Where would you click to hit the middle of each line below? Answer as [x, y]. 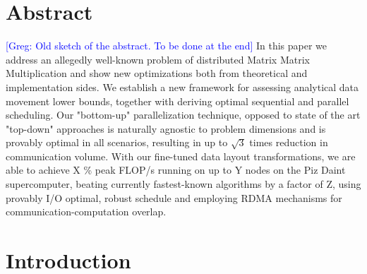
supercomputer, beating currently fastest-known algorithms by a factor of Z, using [183, 184]
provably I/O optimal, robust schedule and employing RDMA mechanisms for [174, 197]
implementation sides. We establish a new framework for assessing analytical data [182, 87]
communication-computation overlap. [86, 212]
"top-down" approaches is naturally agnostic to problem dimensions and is [166, 128]
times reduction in [289, 142]
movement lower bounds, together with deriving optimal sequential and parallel [178, 101]
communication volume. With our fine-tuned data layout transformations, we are [181, 156]
